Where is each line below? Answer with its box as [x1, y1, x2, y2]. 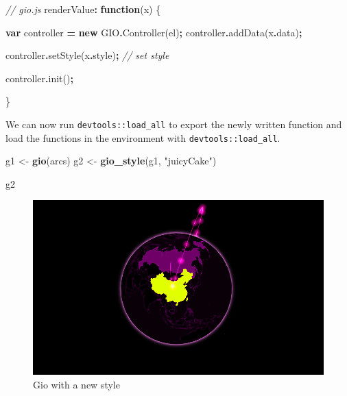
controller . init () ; [5, 71, 73, 85]
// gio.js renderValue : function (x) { [5, 2, 161, 16]
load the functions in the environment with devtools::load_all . [5, 130, 280, 145]
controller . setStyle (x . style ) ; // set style [5, 48, 169, 62]
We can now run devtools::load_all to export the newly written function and [5, 116, 342, 131]
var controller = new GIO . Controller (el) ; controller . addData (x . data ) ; [5, 25, 302, 39]
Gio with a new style [33, 377, 120, 391]
